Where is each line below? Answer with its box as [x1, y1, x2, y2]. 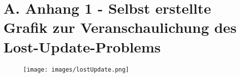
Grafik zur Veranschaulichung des [3, 17, 237, 37]
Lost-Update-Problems [3, 36, 161, 56]
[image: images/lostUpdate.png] [23, 66, 129, 73]
